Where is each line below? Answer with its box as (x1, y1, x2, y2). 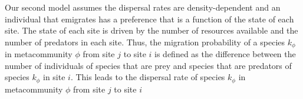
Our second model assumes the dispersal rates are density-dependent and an (5, 1, 281, 13)
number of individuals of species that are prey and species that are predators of (5, 59, 292, 71)
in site (43, 71, 65, 83)
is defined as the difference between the (154, 48, 296, 60)
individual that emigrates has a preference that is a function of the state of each (5, 12, 294, 25)
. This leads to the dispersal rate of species (70, 71, 225, 83)
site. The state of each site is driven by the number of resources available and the (5, 24, 298, 37)
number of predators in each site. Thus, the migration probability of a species (5, 35, 285, 48)
